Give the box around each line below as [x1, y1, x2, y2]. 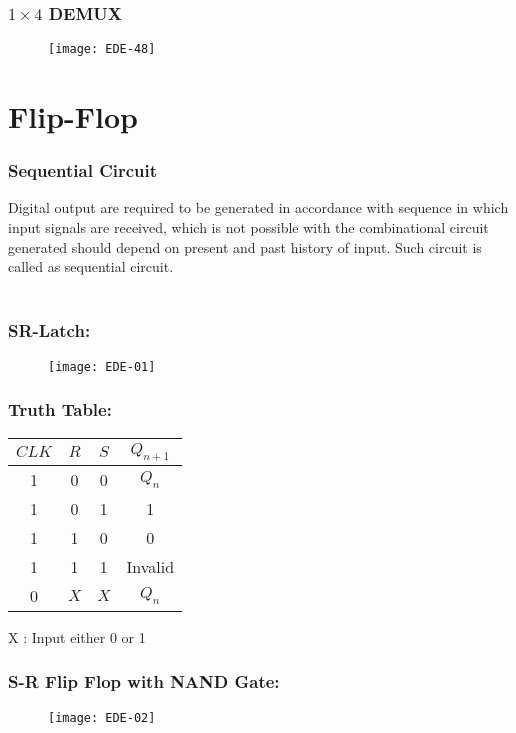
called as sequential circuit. [8, 256, 174, 277]
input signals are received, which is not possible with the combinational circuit [8, 217, 489, 238]
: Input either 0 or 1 [23, 626, 146, 647]
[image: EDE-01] [48, 359, 156, 374]
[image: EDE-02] [48, 710, 156, 725]
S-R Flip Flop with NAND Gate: [8, 669, 280, 694]
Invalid [126, 554, 175, 578]
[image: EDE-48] [48, 42, 156, 57]
